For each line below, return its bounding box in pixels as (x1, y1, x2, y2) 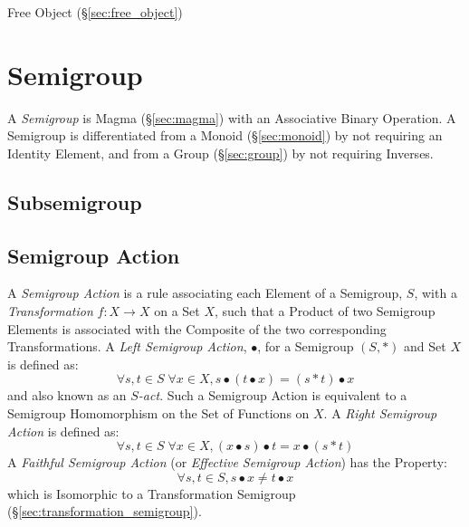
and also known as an (7, 386, 127, 405)
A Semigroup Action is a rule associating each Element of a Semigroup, (7, 283, 403, 302)
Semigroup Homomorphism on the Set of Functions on (7, 404, 310, 423)
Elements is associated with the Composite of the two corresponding (7, 319, 387, 338)
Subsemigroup (7, 187, 142, 216)
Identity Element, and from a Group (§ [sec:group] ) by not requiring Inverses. (7, 143, 434, 162)
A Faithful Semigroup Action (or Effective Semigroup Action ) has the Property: (7, 453, 447, 472)
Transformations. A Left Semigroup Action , (7, 337, 247, 356)
